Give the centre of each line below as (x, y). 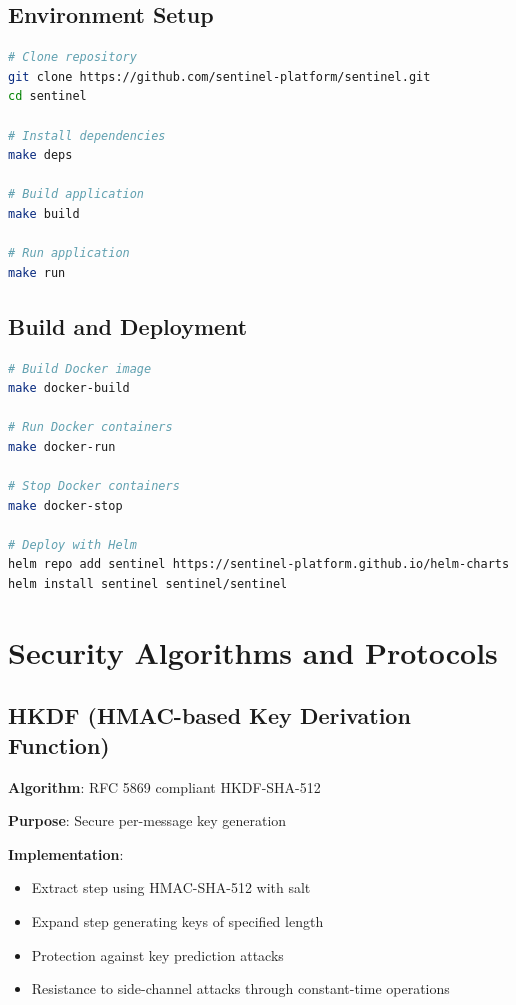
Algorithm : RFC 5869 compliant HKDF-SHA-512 (164, 786)
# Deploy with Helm (72, 544)
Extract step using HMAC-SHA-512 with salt (171, 887)
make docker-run (62, 446)
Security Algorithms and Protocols (253, 651)
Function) (59, 744)
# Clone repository (72, 57)
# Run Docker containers (90, 427)
